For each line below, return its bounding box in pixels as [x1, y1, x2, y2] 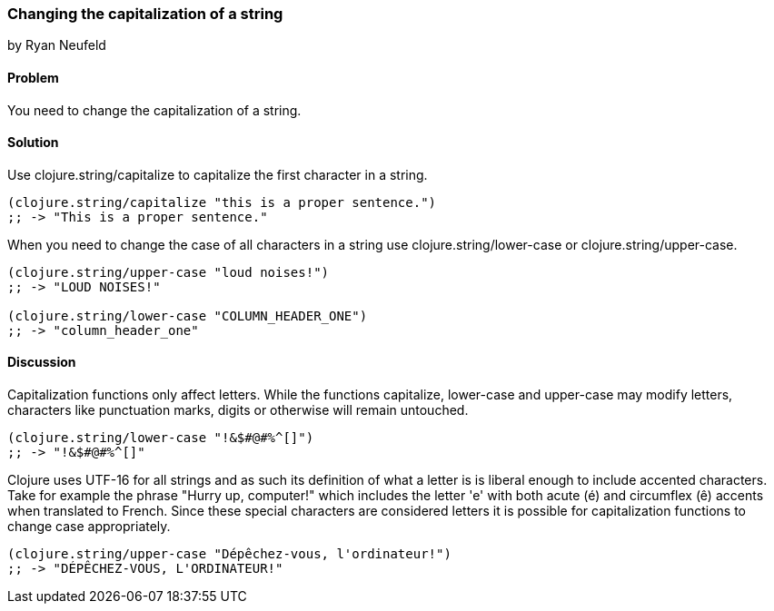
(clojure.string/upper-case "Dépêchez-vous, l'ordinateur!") [7, 547, 451, 562]
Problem [7, 69, 59, 85]
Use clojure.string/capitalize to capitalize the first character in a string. [7, 166, 428, 182]
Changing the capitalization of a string [7, 5, 283, 23]
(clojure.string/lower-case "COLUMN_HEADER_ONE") [7, 308, 368, 323]
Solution [7, 134, 59, 151]
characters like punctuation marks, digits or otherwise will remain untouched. [7, 402, 469, 419]
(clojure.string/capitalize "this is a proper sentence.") [7, 194, 437, 210]
